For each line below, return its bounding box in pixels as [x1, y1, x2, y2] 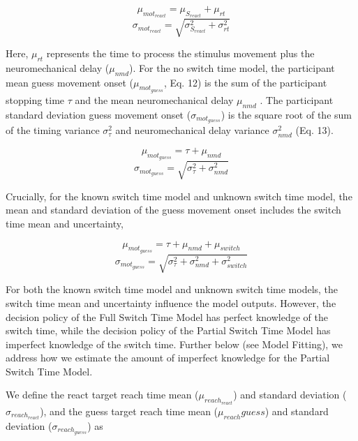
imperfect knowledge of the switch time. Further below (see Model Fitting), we [6, 336, 343, 351]
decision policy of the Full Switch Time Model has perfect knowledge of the [6, 309, 328, 324]
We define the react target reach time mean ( [6, 387, 199, 402]
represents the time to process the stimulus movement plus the [46, 45, 315, 60]
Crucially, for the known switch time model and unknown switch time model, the [6, 188, 352, 203]
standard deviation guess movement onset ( [6, 107, 191, 121]
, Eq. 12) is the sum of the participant [163, 75, 327, 89]
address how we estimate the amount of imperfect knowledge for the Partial [6, 350, 330, 365]
